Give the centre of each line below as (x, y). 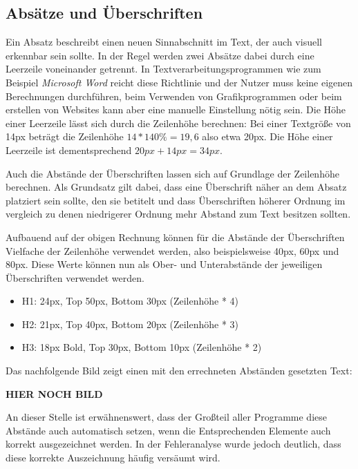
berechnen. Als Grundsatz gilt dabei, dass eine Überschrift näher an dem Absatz (176, 187)
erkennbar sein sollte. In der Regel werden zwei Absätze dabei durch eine (160, 55)
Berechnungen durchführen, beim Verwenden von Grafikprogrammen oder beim (174, 96)
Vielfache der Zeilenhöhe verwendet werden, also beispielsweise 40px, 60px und (172, 250)
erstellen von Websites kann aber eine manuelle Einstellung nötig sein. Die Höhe (176, 109)
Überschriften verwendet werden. (75, 277)
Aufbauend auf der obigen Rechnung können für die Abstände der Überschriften (175, 237)
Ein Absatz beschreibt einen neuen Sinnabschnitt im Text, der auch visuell (164, 42)
